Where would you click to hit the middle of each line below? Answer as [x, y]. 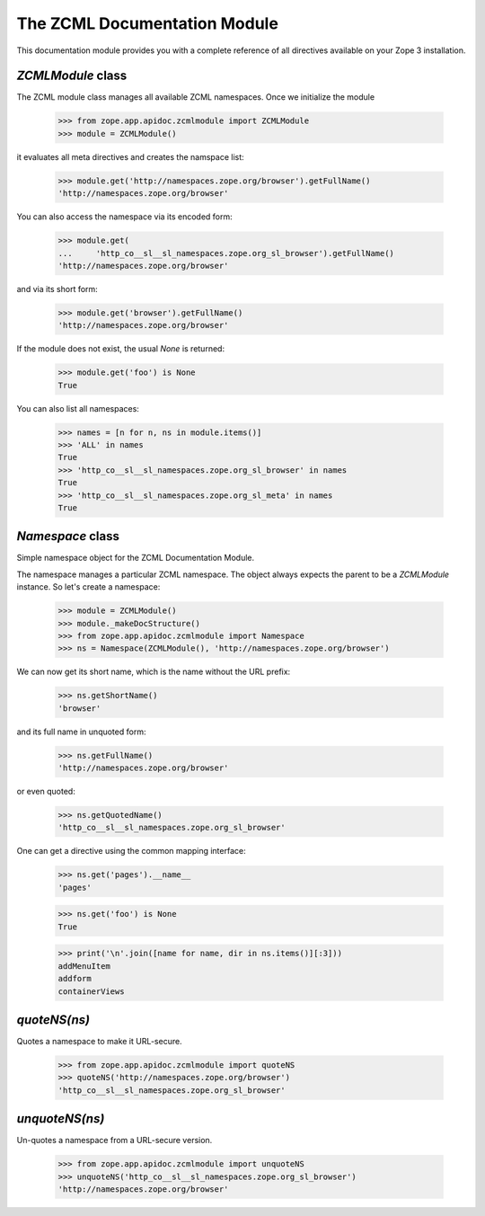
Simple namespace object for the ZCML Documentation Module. [136, 558]
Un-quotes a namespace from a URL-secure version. [115, 1141]
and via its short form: [57, 288]
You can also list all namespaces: [78, 408]
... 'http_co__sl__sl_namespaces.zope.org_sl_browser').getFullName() [226, 253]
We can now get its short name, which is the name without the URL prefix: [154, 672]
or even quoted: [46, 792]
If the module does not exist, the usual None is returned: [120, 349]
